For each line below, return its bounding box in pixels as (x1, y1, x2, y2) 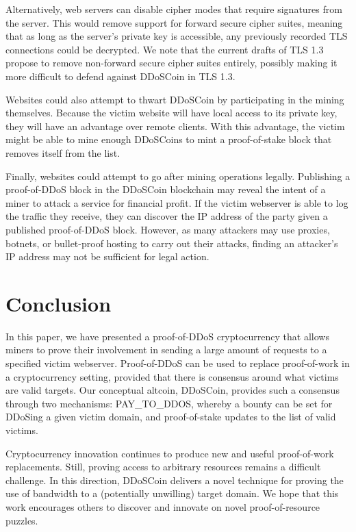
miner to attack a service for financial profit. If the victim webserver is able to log (5, 195, 348, 210)
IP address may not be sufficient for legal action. (5, 249, 209, 264)
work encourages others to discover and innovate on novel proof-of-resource (5, 499, 320, 514)
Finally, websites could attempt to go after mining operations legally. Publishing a (5, 168, 351, 183)
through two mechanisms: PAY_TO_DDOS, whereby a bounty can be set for (5, 396, 333, 410)
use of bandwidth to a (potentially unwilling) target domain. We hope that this (5, 486, 339, 501)
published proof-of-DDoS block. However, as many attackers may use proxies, (5, 222, 330, 236)
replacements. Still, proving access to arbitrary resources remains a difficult (5, 459, 321, 474)
